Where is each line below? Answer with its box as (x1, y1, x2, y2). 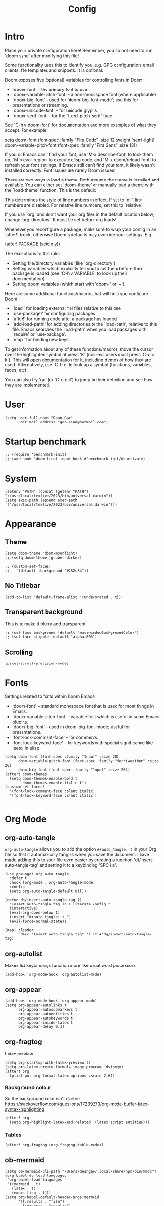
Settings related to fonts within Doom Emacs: (5, 693, 96, 699)
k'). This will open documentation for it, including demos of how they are (5, 357, 151, 362)
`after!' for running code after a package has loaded (12, 316, 117, 322)
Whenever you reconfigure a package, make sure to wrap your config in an (5, 226, 157, 232)
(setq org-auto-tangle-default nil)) (9, 889, 87, 894)
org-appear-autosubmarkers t (18, 1007, 78, 1012)
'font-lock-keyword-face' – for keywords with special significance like (12, 740, 153, 746)
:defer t (9, 876, 27, 881)
